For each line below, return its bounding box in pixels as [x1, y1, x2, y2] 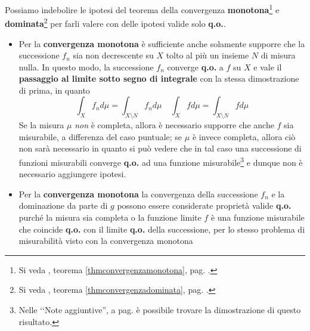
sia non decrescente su [73, 49, 154, 61]
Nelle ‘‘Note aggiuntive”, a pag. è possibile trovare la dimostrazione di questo [18, 304, 301, 316]
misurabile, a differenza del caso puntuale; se [18, 130, 182, 143]
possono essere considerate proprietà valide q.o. [117, 199, 292, 212]
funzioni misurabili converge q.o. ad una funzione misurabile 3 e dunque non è [18, 154, 303, 168]
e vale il [253, 60, 282, 73]
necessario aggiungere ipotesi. [18, 168, 126, 180]
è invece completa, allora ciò [192, 130, 296, 143]
